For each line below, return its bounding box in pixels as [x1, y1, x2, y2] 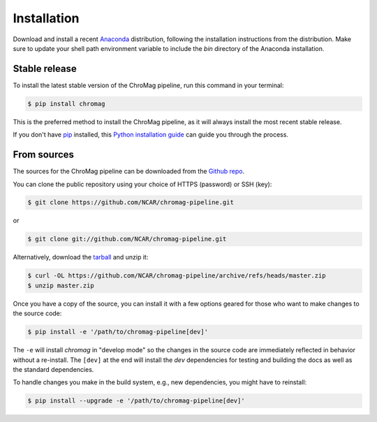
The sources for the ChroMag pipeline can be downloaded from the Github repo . [13, 167, 244, 176]
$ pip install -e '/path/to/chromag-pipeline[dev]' [27, 328, 209, 336]
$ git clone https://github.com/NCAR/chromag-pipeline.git [27, 199, 234, 206]
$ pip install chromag [27, 100, 105, 107]
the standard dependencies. [13, 365, 94, 373]
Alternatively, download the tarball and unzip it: [13, 253, 149, 262]
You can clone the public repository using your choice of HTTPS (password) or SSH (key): [13, 180, 272, 188]
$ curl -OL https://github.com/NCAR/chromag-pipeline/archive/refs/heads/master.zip [27, 272, 326, 280]
